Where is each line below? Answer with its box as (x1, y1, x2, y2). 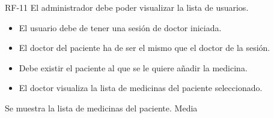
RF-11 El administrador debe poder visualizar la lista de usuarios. (5, 1, 249, 13)
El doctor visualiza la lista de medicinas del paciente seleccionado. (19, 81, 263, 94)
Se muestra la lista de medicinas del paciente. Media (5, 101, 198, 114)
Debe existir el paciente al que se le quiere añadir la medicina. (19, 61, 248, 74)
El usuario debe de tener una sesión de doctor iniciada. (19, 21, 222, 34)
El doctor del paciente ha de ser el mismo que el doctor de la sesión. (19, 41, 270, 54)
